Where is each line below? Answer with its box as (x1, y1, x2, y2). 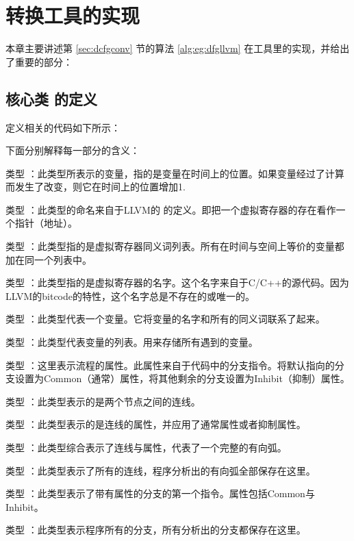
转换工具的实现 (5, 1, 140, 29)
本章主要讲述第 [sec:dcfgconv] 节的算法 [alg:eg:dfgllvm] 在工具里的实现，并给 (5, 41, 340, 55)
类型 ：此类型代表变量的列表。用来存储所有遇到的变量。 (5, 335, 258, 349)
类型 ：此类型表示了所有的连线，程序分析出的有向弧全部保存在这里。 (5, 463, 316, 477)
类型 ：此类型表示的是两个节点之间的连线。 (5, 394, 201, 408)
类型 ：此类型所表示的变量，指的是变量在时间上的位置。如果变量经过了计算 (5, 166, 344, 180)
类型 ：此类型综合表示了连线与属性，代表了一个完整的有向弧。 (5, 440, 287, 455)
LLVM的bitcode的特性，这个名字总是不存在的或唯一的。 (5, 288, 255, 303)
